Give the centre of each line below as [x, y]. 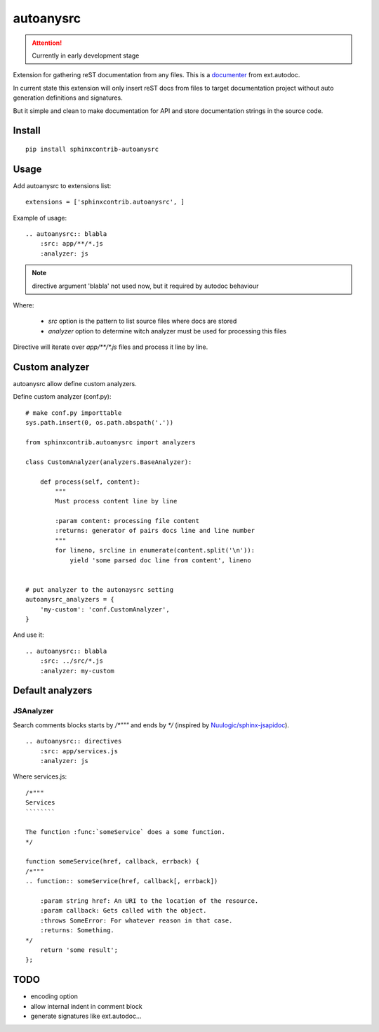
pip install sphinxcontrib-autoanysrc [92, 149]
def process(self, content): [90, 482]
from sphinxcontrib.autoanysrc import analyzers [111, 442]
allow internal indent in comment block [87, 1006]
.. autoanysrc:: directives [74, 741]
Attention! [47, 43]
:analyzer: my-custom [77, 671]
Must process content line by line [116, 501]
